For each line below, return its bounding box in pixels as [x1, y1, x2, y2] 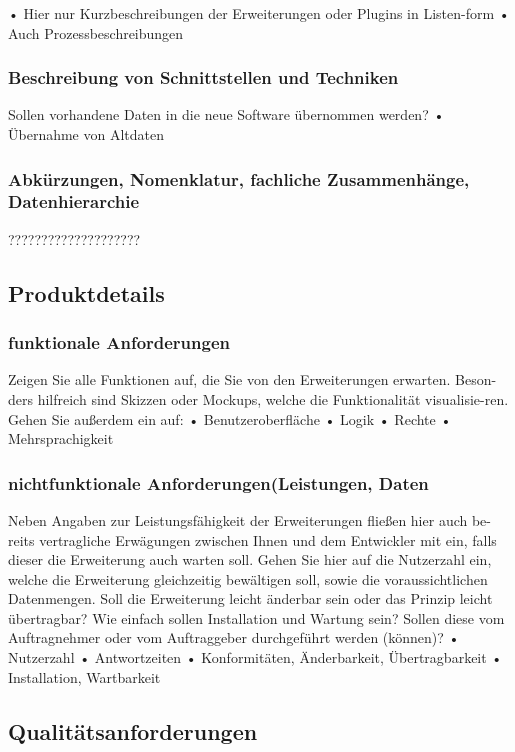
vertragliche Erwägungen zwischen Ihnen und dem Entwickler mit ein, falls [39, 529, 497, 550]
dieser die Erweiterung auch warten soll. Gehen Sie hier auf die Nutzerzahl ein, [8, 549, 492, 570]
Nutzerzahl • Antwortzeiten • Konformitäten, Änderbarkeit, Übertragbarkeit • [8, 647, 503, 668]
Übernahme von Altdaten [8, 124, 165, 144]
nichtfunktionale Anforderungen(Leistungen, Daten [8, 470, 429, 495]
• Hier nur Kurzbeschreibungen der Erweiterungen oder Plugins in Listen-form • [8, 3, 510, 23]
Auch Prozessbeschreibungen [8, 22, 184, 43]
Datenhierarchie [8, 189, 140, 214]
